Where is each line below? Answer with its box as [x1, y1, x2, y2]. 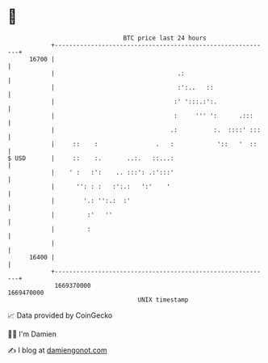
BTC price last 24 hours [123, 34, 207, 42]
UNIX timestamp [137, 295, 189, 304]
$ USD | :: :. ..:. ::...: [7, 154, 174, 163]
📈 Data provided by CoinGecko [7, 310, 113, 320]
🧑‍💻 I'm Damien [7, 329, 57, 339]
